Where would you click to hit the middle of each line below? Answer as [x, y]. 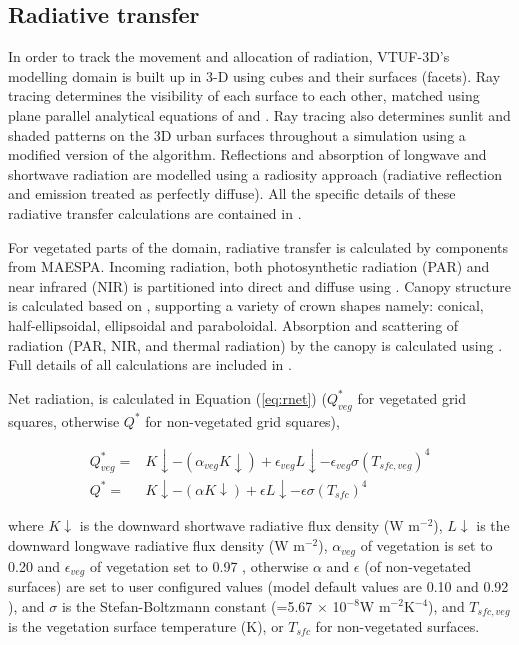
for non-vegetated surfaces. [397, 626]
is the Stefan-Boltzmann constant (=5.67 [187, 605]
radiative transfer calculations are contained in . [155, 212]
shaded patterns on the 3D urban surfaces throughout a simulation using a [237, 134]
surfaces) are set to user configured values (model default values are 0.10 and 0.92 [258, 585]
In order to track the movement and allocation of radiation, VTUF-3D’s [229, 56]
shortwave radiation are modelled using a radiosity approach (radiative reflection [255, 173]
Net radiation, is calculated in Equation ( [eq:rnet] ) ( [167, 397]
